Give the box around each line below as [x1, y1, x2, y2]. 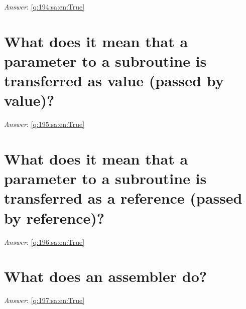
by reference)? [4, 207, 105, 228]
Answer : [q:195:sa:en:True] [4, 119, 85, 129]
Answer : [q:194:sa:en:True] [4, 2, 85, 12]
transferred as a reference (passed [4, 188, 242, 208]
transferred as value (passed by [4, 70, 224, 91]
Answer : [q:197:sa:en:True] [4, 295, 85, 305]
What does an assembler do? [4, 266, 207, 286]
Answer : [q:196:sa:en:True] [4, 236, 85, 247]
